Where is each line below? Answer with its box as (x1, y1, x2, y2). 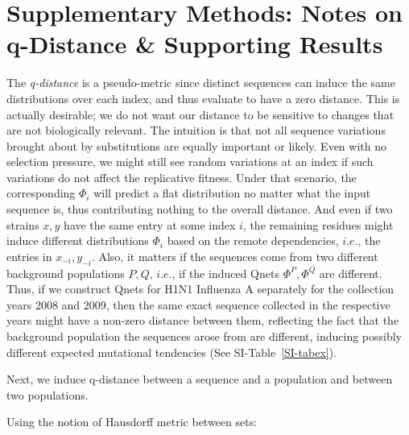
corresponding (6, 184, 76, 201)
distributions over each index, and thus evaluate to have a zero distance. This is (6, 89, 400, 106)
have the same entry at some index (64, 216, 236, 233)
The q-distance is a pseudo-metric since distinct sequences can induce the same (6, 74, 395, 91)
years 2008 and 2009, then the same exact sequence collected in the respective (6, 296, 390, 313)
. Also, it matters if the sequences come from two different (91, 247, 378, 264)
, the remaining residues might (242, 216, 394, 233)
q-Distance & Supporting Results (6, 27, 383, 60)
